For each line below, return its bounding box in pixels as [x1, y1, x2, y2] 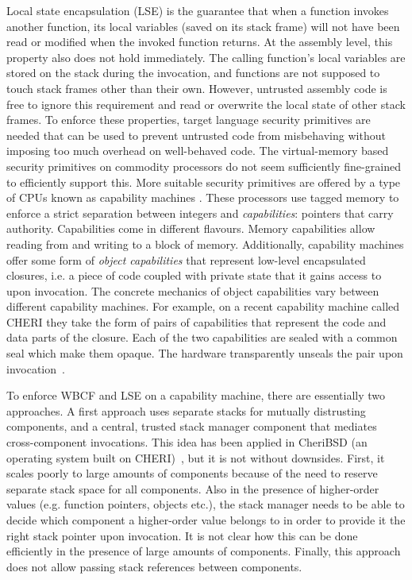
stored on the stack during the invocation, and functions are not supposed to [6, 64, 380, 81]
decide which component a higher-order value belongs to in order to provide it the [6, 512, 406, 528]
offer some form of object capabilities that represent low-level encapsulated [6, 251, 366, 268]
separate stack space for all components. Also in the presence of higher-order [6, 480, 379, 497]
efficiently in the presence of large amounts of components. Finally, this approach [6, 543, 401, 559]
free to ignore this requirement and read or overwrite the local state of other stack [6, 95, 406, 112]
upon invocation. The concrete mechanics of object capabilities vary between [6, 282, 379, 299]
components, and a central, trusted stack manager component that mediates [6, 418, 377, 435]
